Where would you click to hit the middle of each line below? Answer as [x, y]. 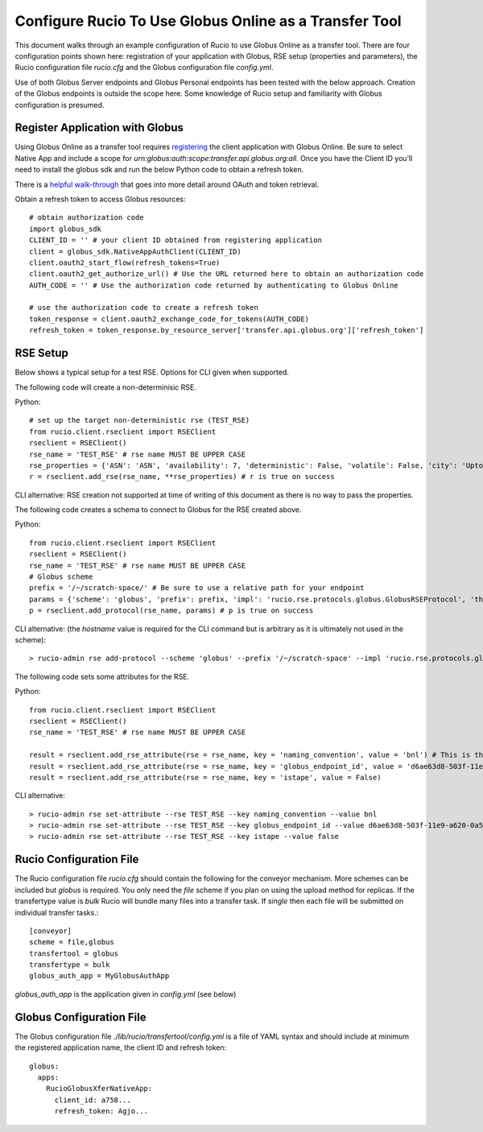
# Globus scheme [61, 577]
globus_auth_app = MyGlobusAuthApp [99, 976]
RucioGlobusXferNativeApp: [99, 1089]
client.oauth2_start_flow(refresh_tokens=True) [125, 262]
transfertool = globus [74, 953]
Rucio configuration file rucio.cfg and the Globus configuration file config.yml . [144, 68]
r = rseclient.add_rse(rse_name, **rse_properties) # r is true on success [182, 477]
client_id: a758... [93, 1100]
